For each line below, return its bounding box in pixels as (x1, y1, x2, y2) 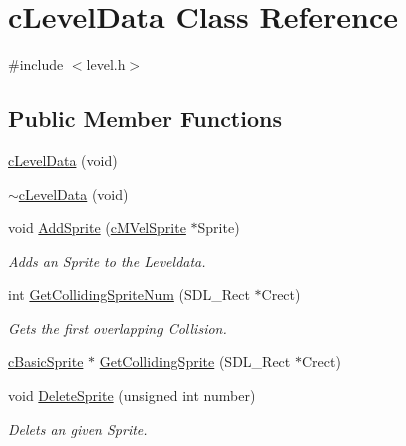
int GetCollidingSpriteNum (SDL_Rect (8, 284, 250, 305)
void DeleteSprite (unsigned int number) (8, 385, 256, 406)
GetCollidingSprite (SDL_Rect (99, 351, 291, 372)
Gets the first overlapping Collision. (8, 317, 227, 338)
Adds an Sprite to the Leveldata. (8, 250, 206, 271)
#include (8, 54, 64, 75)
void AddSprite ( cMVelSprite (8, 217, 186, 238)
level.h (86, 54, 126, 75)
